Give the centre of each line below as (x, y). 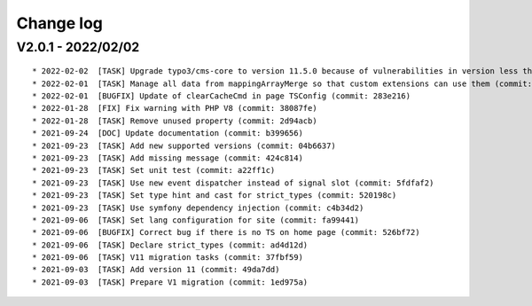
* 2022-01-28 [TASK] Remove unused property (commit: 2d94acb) (175, 121)
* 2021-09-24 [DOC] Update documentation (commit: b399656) (168, 133)
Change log (60, 23)
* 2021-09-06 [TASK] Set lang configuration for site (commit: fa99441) (196, 220)
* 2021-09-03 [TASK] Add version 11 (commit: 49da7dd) (156, 270)
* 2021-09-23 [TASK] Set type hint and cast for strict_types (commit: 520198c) (215, 196)
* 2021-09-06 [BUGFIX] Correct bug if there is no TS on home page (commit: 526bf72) (226, 232)
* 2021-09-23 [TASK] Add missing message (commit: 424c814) (168, 158)
